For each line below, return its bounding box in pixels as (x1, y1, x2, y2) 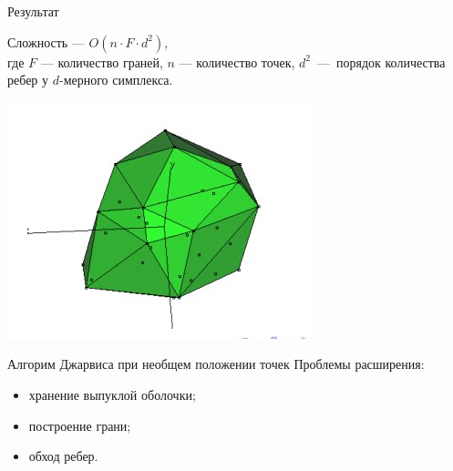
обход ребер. (28, 446, 98, 466)
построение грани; (28, 415, 131, 435)
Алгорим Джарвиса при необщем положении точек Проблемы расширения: (7, 354, 425, 374)
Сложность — (7, 32, 85, 51)
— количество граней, (40, 52, 163, 71)
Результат (7, 2, 59, 20)
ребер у (7, 70, 49, 89)
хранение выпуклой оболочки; (28, 384, 196, 404)
